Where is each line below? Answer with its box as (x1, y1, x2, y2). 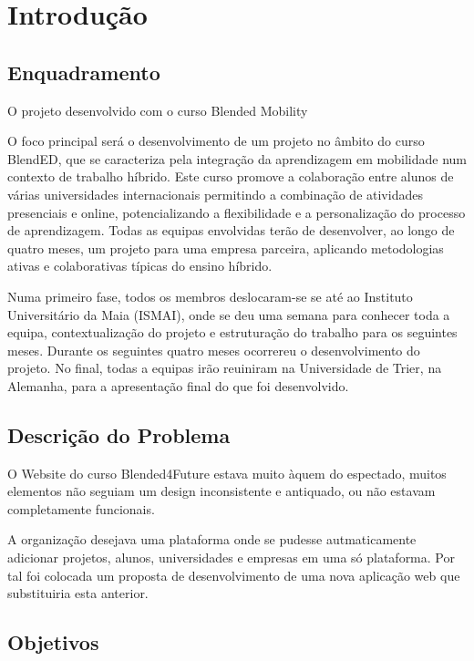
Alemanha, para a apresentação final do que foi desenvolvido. (7, 376, 349, 395)
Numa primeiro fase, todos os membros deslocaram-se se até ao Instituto (7, 286, 413, 305)
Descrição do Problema (7, 420, 231, 449)
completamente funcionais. (7, 499, 155, 518)
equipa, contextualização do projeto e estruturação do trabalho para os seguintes (7, 323, 458, 342)
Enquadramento (7, 57, 160, 86)
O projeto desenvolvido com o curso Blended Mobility (7, 100, 308, 119)
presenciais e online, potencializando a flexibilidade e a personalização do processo (7, 202, 466, 222)
